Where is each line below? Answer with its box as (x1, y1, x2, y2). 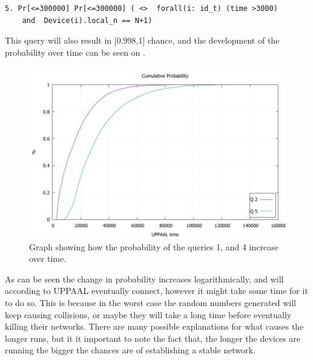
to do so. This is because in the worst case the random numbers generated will (5, 296, 296, 308)
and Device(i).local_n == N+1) (22, 16, 153, 25)
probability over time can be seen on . (5, 45, 145, 58)
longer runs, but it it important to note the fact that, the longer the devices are (5, 332, 301, 344)
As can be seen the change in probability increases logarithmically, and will (5, 272, 284, 285)
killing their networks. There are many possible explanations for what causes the (5, 320, 304, 333)
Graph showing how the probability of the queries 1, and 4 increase (29, 240, 278, 253)
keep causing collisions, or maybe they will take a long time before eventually (5, 308, 292, 321)
